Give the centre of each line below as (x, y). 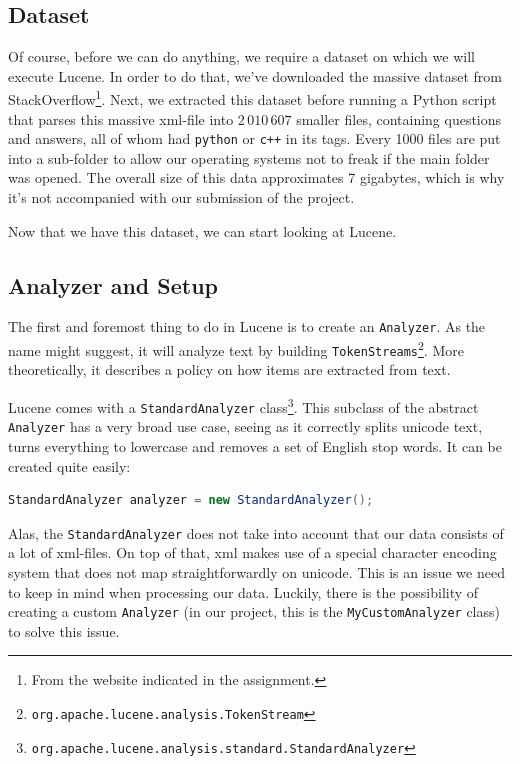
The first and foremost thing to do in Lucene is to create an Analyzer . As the (247, 326)
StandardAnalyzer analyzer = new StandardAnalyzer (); (191, 500)
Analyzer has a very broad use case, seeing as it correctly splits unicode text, (245, 426)
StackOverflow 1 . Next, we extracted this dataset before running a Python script (252, 98)
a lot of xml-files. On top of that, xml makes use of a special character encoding (252, 552)
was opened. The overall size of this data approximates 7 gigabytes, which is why (256, 177)
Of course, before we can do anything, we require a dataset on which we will (241, 56)
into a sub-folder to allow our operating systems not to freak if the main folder (249, 157)
